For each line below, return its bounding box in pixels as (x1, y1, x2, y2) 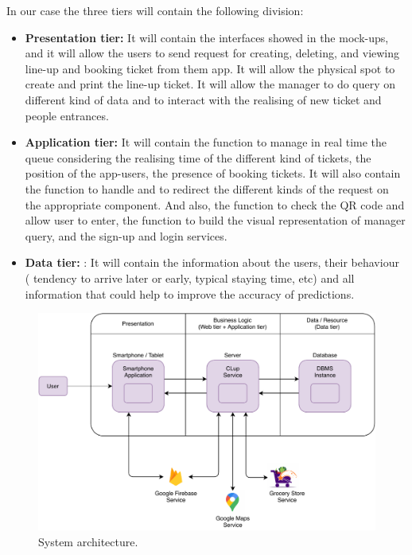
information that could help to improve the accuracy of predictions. (25, 285, 355, 302)
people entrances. (25, 107, 109, 123)
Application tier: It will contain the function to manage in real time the (25, 134, 387, 150)
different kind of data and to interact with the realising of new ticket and (25, 91, 382, 107)
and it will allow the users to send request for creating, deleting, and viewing (25, 45, 400, 61)
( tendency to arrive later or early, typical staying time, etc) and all (25, 269, 355, 286)
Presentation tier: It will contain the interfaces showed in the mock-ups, (25, 29, 389, 45)
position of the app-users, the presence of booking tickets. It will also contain (25, 165, 401, 182)
